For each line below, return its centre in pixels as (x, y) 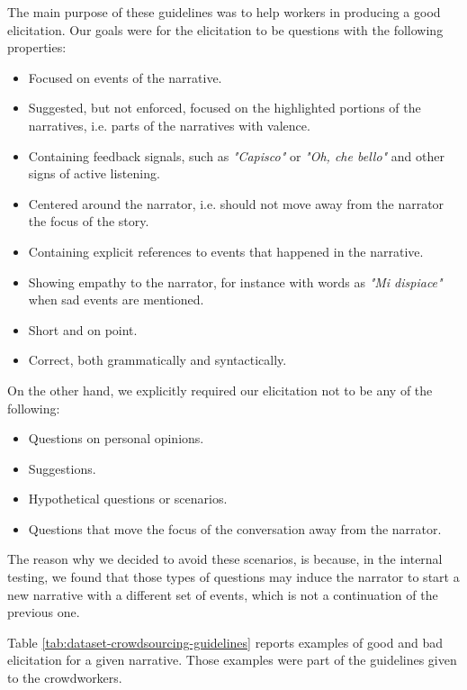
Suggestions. (62, 468)
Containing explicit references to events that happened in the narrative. (226, 251)
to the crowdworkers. (65, 678)
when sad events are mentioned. (116, 300)
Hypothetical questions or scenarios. (128, 499)
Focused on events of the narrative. (125, 77)
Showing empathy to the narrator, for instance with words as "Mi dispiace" (235, 281)
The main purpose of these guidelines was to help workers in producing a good (224, 12)
